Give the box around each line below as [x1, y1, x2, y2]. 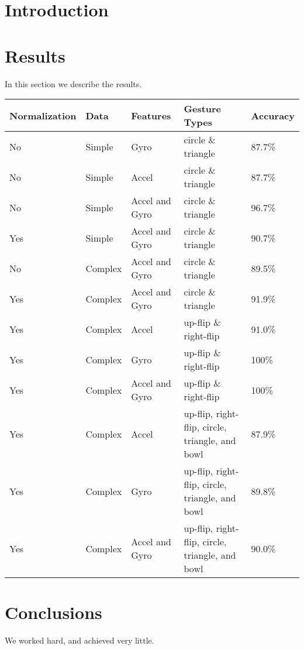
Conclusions [5, 600, 102, 624]
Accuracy [251, 108, 295, 122]
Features [131, 108, 171, 122]
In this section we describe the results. [5, 77, 142, 90]
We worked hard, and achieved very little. [5, 634, 154, 646]
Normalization [9, 108, 77, 122]
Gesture [184, 102, 222, 116]
